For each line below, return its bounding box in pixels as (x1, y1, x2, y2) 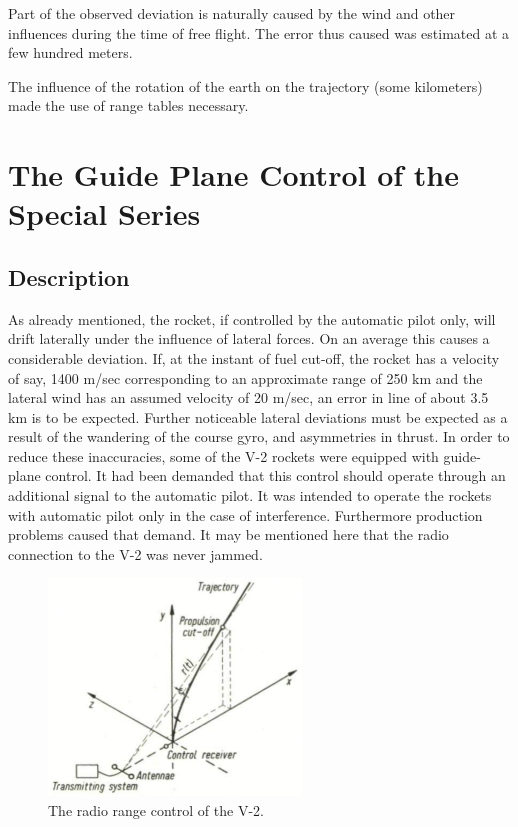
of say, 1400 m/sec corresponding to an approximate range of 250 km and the (8, 367, 483, 388)
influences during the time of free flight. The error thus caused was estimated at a (8, 22, 510, 43)
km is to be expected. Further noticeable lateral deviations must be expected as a (8, 406, 508, 427)
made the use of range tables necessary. (8, 95, 249, 116)
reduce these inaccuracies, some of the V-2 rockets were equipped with (8, 445, 439, 466)
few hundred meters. (8, 42, 133, 63)
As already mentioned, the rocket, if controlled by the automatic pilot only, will (8, 308, 496, 329)
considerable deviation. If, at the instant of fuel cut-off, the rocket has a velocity (8, 347, 500, 368)
